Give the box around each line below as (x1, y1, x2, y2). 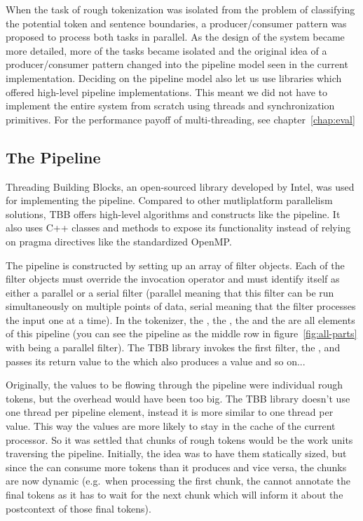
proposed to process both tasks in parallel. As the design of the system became (6, 29, 345, 44)
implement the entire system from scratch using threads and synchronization (6, 98, 335, 113)
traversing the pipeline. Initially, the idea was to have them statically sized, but (6, 446, 347, 461)
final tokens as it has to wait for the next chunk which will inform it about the (6, 487, 343, 502)
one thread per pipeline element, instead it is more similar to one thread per (6, 405, 334, 419)
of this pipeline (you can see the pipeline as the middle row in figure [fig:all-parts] (6, 326, 357, 341)
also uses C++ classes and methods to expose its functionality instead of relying (6, 220, 351, 235)
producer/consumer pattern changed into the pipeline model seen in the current (6, 57, 348, 72)
